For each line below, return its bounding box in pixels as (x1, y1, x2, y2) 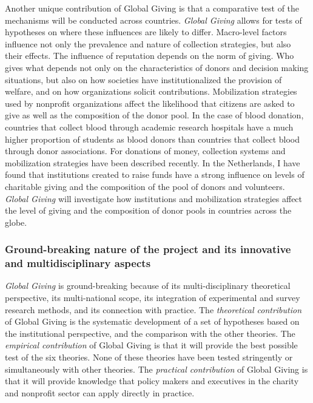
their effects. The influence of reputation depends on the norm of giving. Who (5, 49, 294, 62)
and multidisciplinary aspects (5, 256, 151, 271)
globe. (5, 215, 27, 228)
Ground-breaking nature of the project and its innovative (5, 242, 291, 257)
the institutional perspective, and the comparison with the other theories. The (5, 327, 295, 339)
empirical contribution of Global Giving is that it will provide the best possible (5, 339, 298, 351)
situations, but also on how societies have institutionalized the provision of (5, 73, 282, 86)
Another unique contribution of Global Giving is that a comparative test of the (5, 2, 300, 14)
